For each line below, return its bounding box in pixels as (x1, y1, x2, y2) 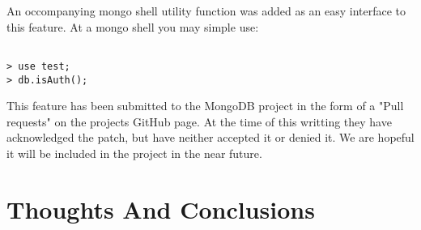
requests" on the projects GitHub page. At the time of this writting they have (6, 113, 392, 130)
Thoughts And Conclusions (6, 192, 315, 225)
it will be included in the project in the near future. (6, 144, 262, 161)
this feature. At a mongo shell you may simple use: (6, 18, 259, 35)
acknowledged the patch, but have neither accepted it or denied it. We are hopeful (6, 129, 415, 146)
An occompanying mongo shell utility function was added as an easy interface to (6, 2, 406, 19)
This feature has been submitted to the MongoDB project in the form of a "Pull (6, 97, 404, 114)
